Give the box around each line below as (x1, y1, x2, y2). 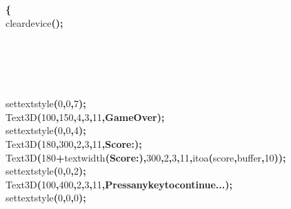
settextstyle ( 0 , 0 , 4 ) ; (6, 123, 86, 137)
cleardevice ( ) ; (6, 15, 63, 30)
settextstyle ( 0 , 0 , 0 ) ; (6, 190, 86, 205)
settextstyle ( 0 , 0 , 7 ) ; (6, 96, 86, 111)
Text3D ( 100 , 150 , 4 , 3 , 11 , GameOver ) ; (6, 109, 165, 124)
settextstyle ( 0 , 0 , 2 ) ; (6, 164, 86, 178)
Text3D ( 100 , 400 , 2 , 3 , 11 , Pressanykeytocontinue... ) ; (6, 177, 232, 191)
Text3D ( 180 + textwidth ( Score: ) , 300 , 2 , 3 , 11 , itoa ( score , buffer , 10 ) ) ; (6, 150, 286, 164)
